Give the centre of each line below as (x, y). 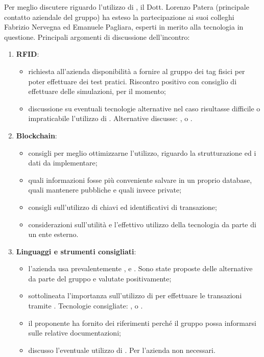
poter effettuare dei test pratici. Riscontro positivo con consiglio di (133, 81)
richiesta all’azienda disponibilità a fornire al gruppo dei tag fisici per (137, 71)
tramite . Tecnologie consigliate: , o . (86, 306)
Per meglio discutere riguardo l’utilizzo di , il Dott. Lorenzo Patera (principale (127, 7)
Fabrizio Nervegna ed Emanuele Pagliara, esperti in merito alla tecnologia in (124, 27)
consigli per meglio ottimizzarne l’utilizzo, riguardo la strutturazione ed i (142, 152)
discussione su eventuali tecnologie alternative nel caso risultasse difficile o (144, 108)
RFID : (28, 54)
